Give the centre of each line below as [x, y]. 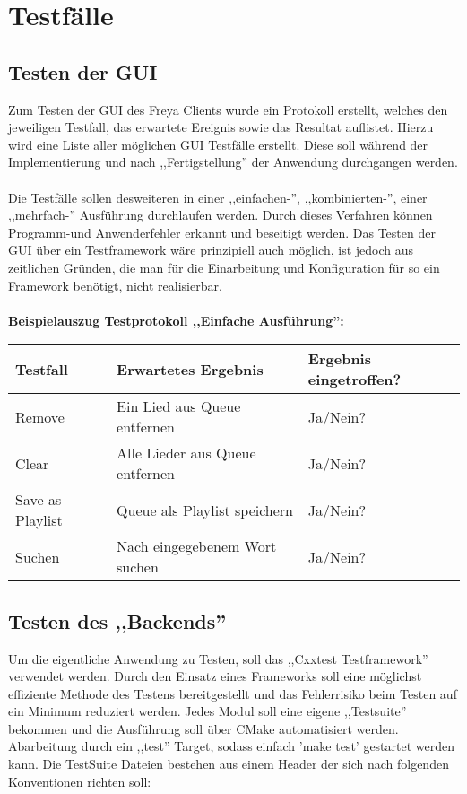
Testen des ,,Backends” [117, 620]
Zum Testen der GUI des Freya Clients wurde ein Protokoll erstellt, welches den [228, 109]
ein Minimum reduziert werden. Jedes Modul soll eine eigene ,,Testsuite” [208, 711]
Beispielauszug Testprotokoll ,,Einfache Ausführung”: [176, 320]
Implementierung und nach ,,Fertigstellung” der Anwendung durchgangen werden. [233, 162]
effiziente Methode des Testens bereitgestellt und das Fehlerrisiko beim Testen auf [233, 693]
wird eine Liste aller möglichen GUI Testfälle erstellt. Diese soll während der [218, 144]
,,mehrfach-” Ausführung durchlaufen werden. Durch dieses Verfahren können [221, 215]
